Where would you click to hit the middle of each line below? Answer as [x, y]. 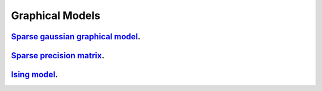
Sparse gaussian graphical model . [76, 37]
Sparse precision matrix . [58, 56]
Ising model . [35, 75]
